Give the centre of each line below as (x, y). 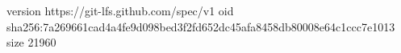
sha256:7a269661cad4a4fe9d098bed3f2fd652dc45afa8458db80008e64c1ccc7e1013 (201, 26)
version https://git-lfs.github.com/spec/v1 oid (120, 10)
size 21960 (31, 42)
